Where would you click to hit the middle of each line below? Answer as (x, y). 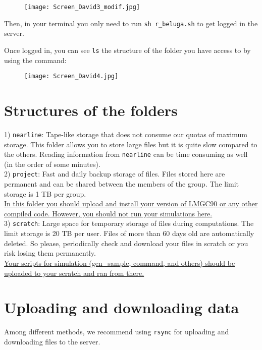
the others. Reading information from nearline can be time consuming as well (126, 154)
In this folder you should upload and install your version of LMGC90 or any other (131, 203)
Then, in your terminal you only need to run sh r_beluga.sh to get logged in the (131, 23)
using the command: (35, 60)
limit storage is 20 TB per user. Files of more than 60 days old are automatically (129, 233)
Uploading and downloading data (122, 307)
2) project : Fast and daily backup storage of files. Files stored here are (115, 174)
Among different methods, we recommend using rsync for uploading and (117, 332)
